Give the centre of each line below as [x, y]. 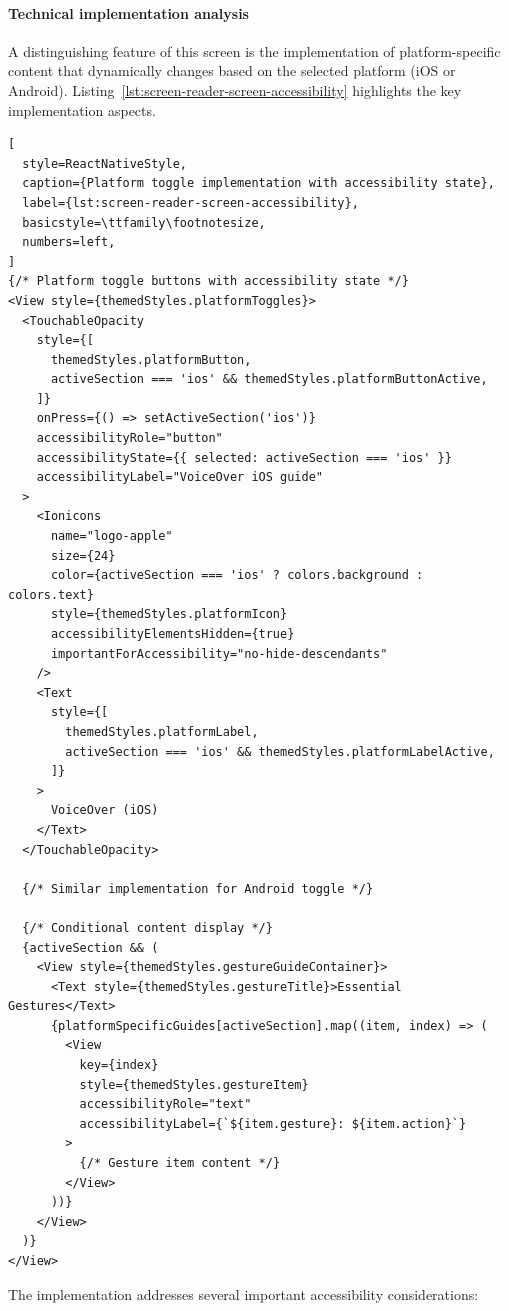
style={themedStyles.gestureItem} [194, 1084]
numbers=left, [69, 242]
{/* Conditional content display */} [147, 927]
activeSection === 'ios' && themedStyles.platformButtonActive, [269, 379]
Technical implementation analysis [128, 12]
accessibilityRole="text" [165, 1104]
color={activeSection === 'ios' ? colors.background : [237, 575]
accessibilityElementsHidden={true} [172, 634]
